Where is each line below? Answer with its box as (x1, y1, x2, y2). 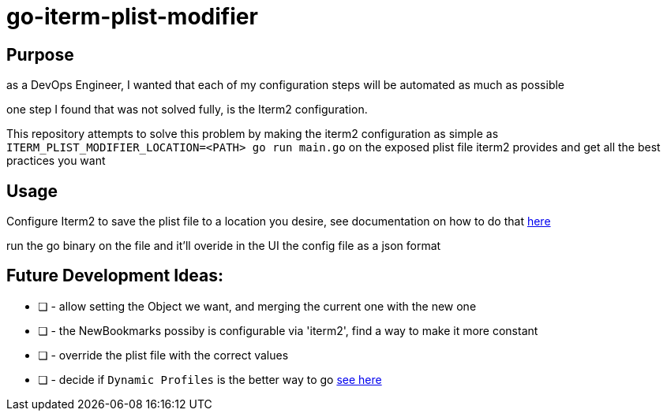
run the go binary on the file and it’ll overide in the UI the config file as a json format (6, 239, 441, 253)
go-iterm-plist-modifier (6, 3, 258, 30)
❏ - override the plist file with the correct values (38, 348, 289, 362)
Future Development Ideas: (6, 266, 224, 286)
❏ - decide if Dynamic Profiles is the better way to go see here (38, 372, 382, 386)
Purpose (6, 44, 74, 65)
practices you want (6, 154, 106, 168)
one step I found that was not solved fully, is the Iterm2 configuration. (6, 102, 368, 117)
